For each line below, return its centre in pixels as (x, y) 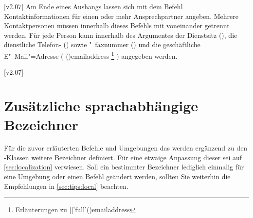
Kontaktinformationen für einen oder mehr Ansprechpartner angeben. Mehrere (121, 16)
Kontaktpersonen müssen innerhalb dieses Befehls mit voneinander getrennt (117, 25)
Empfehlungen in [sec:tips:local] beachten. (66, 186)
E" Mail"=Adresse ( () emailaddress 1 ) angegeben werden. (91, 55)
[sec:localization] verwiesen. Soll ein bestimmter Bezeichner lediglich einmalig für (124, 167)
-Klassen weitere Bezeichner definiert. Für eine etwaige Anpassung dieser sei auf (123, 157)
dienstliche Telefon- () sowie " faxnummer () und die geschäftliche (102, 44)
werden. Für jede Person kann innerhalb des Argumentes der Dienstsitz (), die (121, 35)
